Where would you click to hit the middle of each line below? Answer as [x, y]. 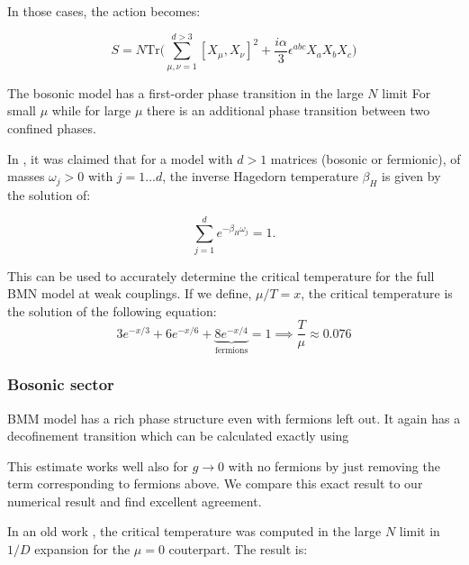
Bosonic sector [61, 384]
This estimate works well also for [98, 465]
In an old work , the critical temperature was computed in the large [194, 531]
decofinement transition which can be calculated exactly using [178, 436]
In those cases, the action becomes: [104, 11]
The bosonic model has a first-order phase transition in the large [185, 92]
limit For [406, 92]
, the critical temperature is [377, 293]
